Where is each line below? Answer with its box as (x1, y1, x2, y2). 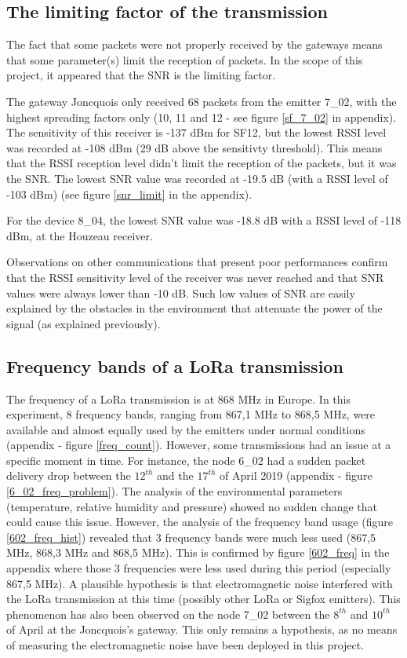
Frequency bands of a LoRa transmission (6, 353, 343, 378)
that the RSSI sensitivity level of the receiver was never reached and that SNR (6, 269, 384, 285)
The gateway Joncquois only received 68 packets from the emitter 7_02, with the (6, 93, 397, 109)
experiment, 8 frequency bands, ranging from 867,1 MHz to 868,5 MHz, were (6, 406, 376, 422)
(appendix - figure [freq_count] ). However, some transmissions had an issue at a (6, 437, 391, 453)
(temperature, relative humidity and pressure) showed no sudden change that (6, 498, 378, 514)
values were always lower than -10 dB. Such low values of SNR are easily (6, 284, 355, 301)
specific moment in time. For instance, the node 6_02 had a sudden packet (6, 451, 366, 468)
